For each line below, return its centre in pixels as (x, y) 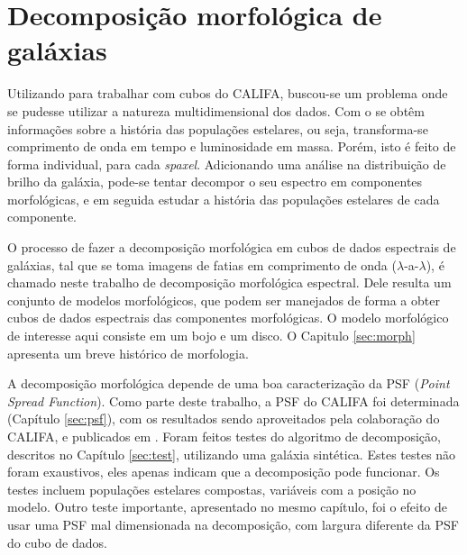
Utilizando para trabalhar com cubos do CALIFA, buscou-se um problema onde (228, 93)
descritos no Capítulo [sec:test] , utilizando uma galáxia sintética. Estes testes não (232, 454)
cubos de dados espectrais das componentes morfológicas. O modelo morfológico (228, 318)
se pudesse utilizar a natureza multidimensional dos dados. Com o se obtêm (216, 110)
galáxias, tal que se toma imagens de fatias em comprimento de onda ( (202, 264)
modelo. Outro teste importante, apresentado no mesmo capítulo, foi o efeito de (227, 507)
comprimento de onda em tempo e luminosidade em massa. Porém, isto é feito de (232, 146)
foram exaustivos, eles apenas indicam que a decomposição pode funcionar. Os (224, 472)
